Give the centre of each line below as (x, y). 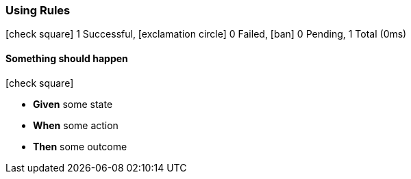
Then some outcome (80, 146)
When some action (76, 125)
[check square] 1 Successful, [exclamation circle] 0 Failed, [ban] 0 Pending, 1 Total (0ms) (206, 34)
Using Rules (38, 10)
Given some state (73, 104)
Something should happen (67, 58)
